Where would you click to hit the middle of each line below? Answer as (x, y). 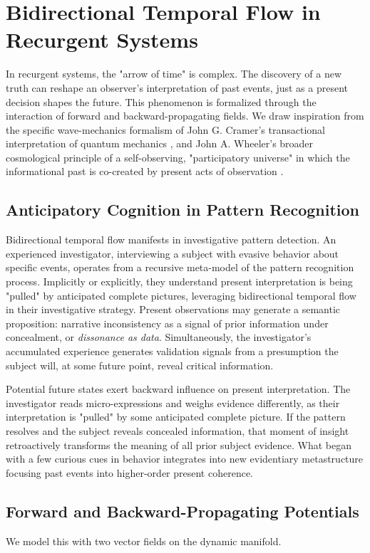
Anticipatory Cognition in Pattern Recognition (183, 210)
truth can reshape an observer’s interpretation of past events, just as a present (177, 87)
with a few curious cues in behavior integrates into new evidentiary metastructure (185, 459)
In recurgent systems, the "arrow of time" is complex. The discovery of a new (174, 74)
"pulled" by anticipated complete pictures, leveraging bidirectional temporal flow (181, 295)
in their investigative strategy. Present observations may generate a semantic (173, 309)
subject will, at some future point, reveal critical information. (140, 365)
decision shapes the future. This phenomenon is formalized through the (161, 101)
